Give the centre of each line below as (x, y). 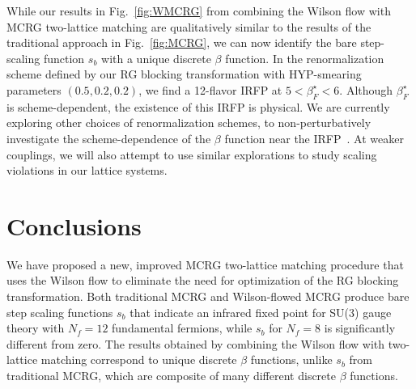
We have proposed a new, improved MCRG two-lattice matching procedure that (205, 264)
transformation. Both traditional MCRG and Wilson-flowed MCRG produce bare (208, 296)
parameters (34, 89)
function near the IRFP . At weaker (314, 138)
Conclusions (74, 225)
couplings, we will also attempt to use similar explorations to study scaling (192, 154)
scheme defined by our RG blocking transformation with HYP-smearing (184, 74)
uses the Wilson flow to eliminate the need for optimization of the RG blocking (203, 280)
